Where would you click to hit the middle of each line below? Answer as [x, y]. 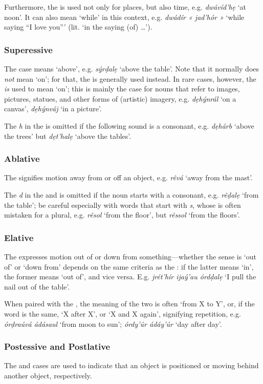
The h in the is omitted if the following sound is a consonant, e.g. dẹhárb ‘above [129, 125]
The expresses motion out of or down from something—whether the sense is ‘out [130, 256]
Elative [19, 237]
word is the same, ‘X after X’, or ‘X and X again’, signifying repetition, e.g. [123, 313]
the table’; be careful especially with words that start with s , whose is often [123, 205]
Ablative [22, 159]
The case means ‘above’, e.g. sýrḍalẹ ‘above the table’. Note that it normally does [132, 68]
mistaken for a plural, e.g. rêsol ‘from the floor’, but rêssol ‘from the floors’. [122, 215]
